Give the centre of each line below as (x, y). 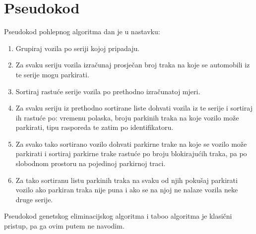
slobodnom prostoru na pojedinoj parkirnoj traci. (91, 163)
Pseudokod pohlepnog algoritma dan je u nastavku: (82, 31)
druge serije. (34, 199)
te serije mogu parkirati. (52, 74)
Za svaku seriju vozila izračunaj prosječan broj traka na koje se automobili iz (133, 65)
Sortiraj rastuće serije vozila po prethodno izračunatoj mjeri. (108, 91)
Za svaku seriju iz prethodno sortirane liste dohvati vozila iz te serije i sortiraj (134, 108)
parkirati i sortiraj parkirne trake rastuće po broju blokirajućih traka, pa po (131, 153)
